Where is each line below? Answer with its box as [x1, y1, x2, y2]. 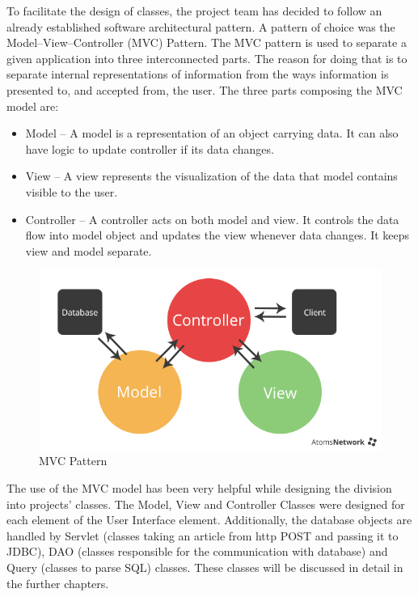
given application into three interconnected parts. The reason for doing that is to [6, 49, 407, 66]
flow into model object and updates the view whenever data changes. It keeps [25, 227, 410, 243]
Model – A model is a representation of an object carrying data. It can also [25, 125, 399, 142]
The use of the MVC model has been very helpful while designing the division [6, 479, 392, 496]
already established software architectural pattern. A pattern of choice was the [6, 18, 395, 35]
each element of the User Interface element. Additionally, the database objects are [6, 511, 412, 528]
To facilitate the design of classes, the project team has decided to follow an [6, 2, 382, 19]
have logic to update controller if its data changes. [25, 140, 274, 157]
